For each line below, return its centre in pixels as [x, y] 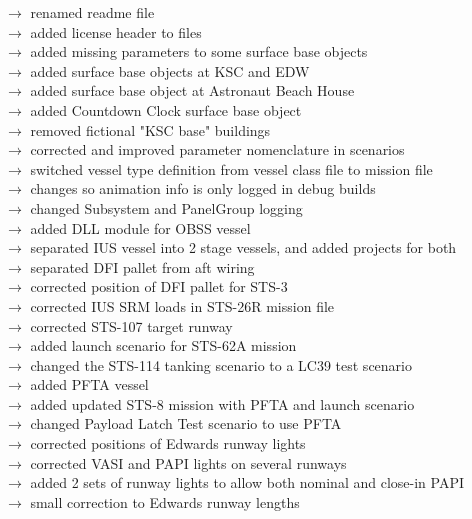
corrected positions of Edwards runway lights [168, 443]
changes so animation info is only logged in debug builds [203, 188]
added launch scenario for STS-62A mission [163, 345]
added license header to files [116, 31]
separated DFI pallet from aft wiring [142, 266]
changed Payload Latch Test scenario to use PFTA [186, 423]
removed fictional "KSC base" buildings [150, 129]
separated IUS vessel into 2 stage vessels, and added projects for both [243, 247]
